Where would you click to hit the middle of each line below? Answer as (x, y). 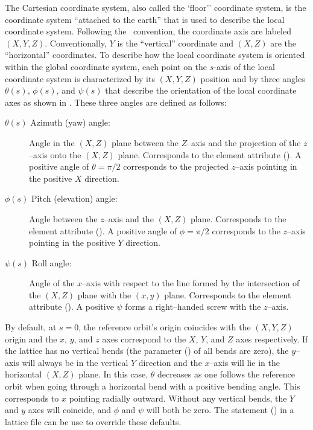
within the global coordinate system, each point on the (106, 66)
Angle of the (52, 283)
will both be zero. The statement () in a (220, 410)
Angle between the (63, 218)
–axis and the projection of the (244, 142)
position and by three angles (253, 78)
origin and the (31, 339)
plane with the (104, 294)
